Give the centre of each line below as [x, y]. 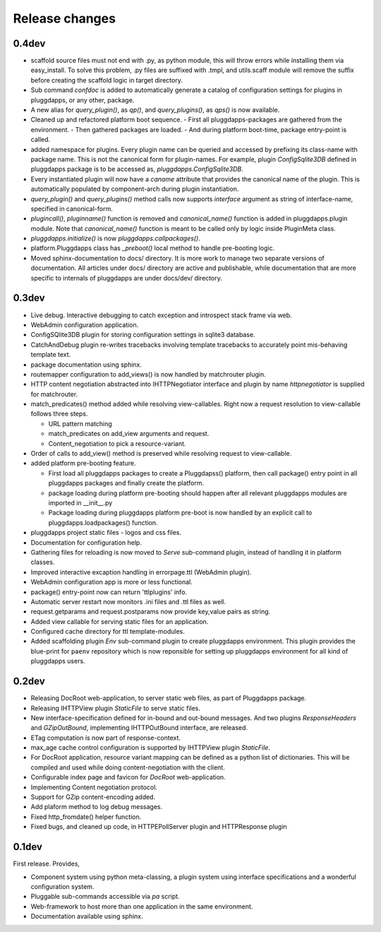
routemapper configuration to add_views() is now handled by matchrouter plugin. [148, 374]
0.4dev [29, 43]
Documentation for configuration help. [86, 542]
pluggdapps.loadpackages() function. [103, 522]
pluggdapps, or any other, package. [83, 100]
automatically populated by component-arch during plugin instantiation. [135, 189]
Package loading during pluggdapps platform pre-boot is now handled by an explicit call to [180, 513]
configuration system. [62, 886]
